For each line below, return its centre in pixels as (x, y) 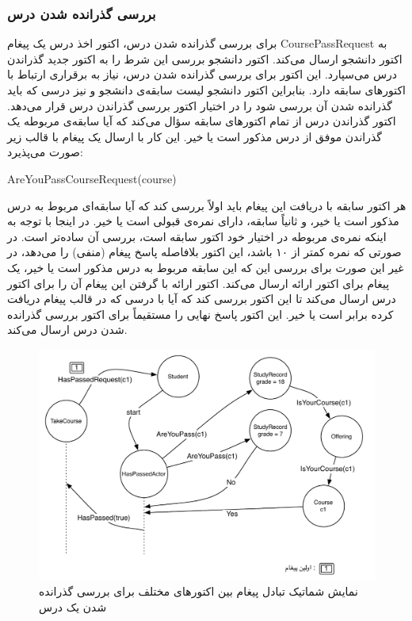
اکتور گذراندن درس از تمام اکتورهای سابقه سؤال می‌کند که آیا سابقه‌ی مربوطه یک (202, 121)
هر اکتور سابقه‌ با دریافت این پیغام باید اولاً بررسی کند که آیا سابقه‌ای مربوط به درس (207, 205)
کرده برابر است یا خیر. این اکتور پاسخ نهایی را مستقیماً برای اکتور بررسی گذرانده (200, 314)
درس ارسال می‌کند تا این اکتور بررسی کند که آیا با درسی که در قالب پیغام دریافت (202, 299)
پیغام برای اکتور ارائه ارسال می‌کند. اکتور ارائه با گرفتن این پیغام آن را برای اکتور (198, 283)
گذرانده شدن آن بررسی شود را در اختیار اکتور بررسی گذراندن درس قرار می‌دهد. (200, 105)
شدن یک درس (73, 607)
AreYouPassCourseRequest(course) (92, 178)
